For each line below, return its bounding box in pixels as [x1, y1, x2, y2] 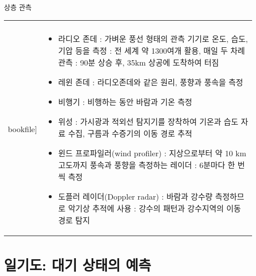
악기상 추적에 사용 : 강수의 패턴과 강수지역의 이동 [68, 202, 241, 214]
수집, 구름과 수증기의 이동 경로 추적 [68, 127, 192, 139]
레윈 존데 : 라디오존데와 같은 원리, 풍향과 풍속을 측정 [58, 76, 243, 88]
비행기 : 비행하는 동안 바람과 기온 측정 [58, 96, 192, 107]
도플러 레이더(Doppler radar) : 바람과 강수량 [58, 190, 213, 202]
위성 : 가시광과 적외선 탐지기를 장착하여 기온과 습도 [58, 115, 238, 127]
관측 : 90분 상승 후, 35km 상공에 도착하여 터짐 [58, 56, 219, 68]
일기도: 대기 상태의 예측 [4, 254, 151, 275]
